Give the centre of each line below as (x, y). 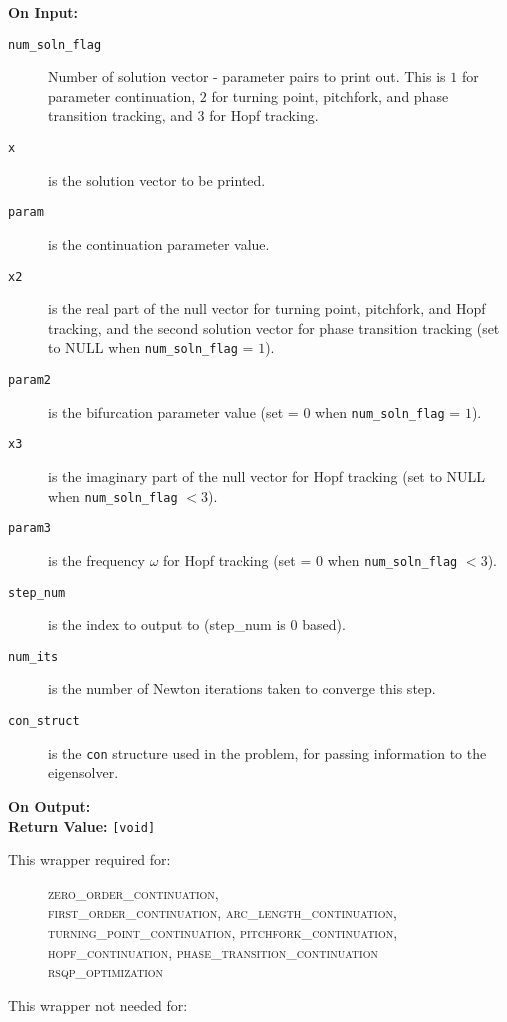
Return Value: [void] (82, 825)
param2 (29, 380)
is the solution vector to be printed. (157, 179)
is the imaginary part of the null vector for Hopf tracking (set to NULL (267, 476)
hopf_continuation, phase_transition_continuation (213, 951)
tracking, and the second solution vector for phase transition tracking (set (274, 327)
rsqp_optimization (106, 971)
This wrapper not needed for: (98, 1004)
